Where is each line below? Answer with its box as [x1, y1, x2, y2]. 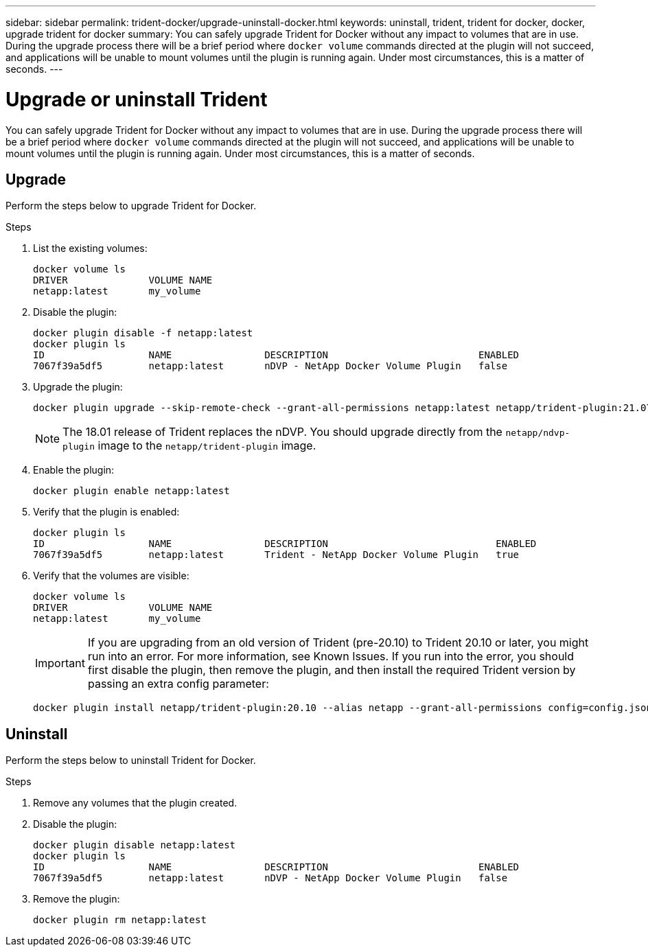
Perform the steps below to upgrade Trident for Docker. [5, 200, 257, 212]
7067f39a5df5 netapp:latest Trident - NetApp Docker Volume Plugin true [33, 549, 520, 561]
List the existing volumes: [33, 242, 148, 255]
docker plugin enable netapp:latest [33, 485, 230, 497]
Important [35, 656, 85, 671]
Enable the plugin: [33, 464, 115, 476]
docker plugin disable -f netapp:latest [33, 327, 253, 339]
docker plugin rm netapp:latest [33, 914, 207, 926]
